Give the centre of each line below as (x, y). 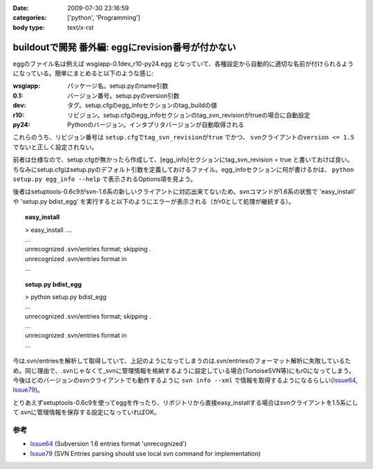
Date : (21, 8)
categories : (30, 18)
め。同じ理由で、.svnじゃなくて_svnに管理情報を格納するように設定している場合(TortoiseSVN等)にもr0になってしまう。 (184, 370)
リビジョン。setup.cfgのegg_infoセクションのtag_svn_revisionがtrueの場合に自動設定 (189, 115)
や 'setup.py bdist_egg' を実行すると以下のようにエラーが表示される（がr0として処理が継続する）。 (154, 201)
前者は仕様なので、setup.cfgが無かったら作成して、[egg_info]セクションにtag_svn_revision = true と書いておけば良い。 (183, 160)
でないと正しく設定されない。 (55, 147)
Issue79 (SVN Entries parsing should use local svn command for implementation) (145, 453)
